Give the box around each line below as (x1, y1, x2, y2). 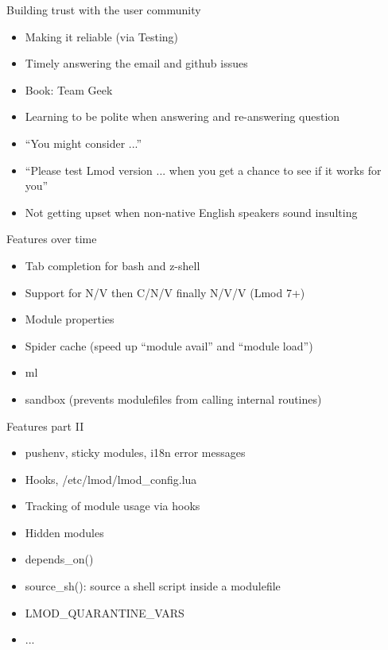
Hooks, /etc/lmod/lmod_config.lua (25, 470, 197, 487)
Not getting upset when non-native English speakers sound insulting (25, 203, 358, 220)
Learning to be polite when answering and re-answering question (25, 108, 340, 125)
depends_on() (25, 551, 94, 567)
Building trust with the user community (6, 2, 201, 17)
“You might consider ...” (25, 134, 142, 151)
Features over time (6, 230, 97, 247)
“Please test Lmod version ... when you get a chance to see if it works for (25, 161, 382, 178)
